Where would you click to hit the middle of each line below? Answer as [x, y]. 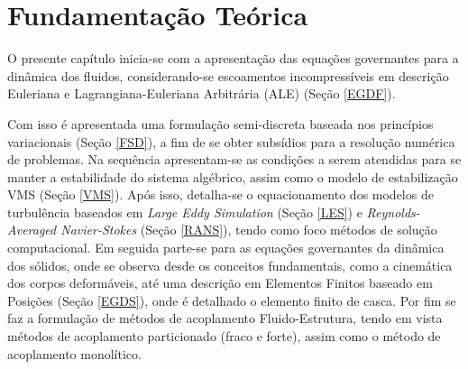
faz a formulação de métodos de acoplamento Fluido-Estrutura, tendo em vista [225, 318]
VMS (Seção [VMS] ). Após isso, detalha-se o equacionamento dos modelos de [220, 194]
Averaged [32, 230]
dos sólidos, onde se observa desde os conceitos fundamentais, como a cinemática [230, 265]
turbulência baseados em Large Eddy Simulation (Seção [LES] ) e [185, 212]
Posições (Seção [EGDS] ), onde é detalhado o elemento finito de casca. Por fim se [232, 300]
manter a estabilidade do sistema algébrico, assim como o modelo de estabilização [233, 176]
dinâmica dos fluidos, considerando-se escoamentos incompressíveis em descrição [228, 75]
